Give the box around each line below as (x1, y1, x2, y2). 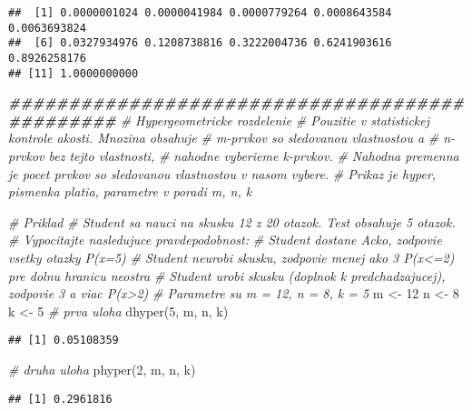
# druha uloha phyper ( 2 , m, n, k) (8, 360, 196, 379)
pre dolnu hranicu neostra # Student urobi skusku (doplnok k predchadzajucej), (8, 266, 446, 285)
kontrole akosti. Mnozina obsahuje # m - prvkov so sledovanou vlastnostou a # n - (8, 128, 456, 147)
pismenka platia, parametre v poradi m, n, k (8, 182, 252, 201)
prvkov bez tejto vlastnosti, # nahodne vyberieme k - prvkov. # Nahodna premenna (8, 146, 459, 165)
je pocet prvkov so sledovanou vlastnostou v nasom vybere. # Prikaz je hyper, (8, 164, 437, 183)
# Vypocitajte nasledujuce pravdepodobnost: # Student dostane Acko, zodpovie (8, 230, 442, 249)
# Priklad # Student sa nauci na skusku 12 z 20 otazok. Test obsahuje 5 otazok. (8, 212, 456, 231)
